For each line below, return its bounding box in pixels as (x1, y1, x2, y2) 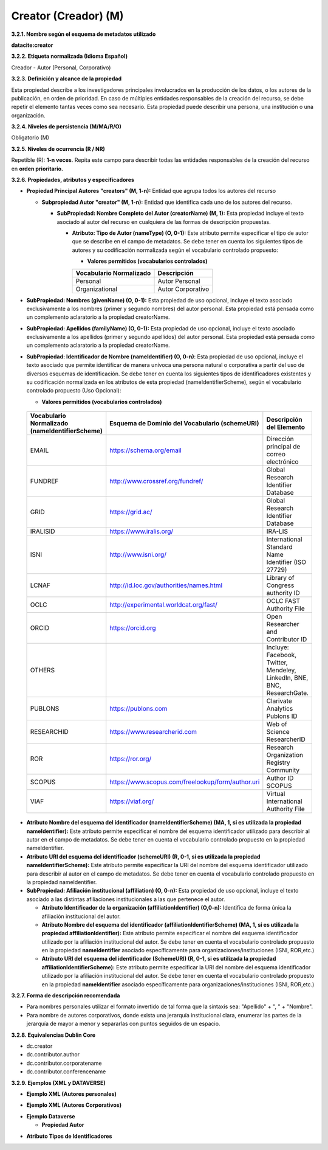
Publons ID (266, 712, 298, 720)
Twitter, (266, 658, 288, 667)
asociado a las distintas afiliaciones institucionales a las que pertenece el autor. (26, 895, 225, 903)
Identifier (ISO (266, 558, 307, 566)
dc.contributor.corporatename (26, 1059, 102, 1067)
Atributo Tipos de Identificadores (26, 1132, 112, 1140)
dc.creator (26, 1042, 53, 1050)
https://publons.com (109, 705, 168, 713)
